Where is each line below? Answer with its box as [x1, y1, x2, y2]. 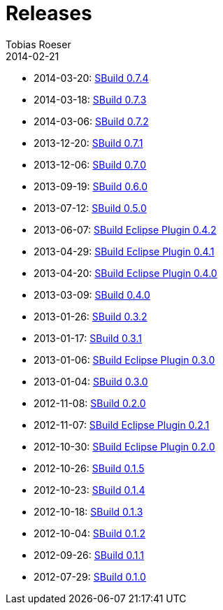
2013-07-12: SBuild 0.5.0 [34, 201, 147, 214]
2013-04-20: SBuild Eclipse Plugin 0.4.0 [34, 267, 217, 279]
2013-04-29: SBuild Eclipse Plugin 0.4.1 [34, 245, 215, 257]
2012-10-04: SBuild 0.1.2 [34, 527, 146, 539]
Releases [6, 1, 92, 25]
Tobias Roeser [6, 38, 71, 50]
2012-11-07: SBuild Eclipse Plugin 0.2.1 [34, 418, 210, 431]
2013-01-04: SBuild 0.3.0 [34, 375, 148, 388]
